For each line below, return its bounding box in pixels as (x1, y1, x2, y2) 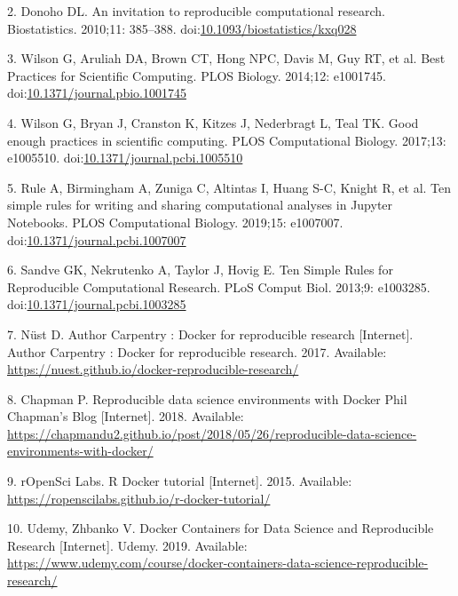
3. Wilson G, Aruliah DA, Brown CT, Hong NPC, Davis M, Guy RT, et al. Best (7, 49, 446, 68)
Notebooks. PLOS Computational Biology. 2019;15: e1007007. (7, 212, 343, 231)
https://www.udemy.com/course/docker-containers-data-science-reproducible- (7, 553, 429, 572)
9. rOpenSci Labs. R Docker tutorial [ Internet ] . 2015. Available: (7, 472, 352, 490)
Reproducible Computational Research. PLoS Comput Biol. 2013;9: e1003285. (7, 277, 430, 296)
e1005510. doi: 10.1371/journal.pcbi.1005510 (7, 148, 243, 167)
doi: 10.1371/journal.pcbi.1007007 (7, 230, 186, 249)
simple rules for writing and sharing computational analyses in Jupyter (7, 195, 393, 214)
